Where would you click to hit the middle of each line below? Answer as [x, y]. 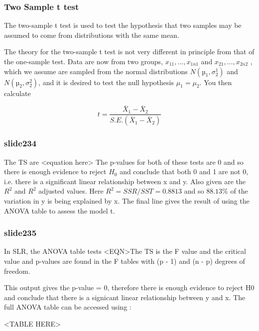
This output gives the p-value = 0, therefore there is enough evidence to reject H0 [129, 287]
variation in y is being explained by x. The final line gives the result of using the [127, 200]
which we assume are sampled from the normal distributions [96, 71]
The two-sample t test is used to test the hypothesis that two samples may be [123, 25]
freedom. [17, 271]
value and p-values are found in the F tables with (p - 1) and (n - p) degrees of [125, 261]
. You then [216, 82]
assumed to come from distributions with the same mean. [92, 35]
